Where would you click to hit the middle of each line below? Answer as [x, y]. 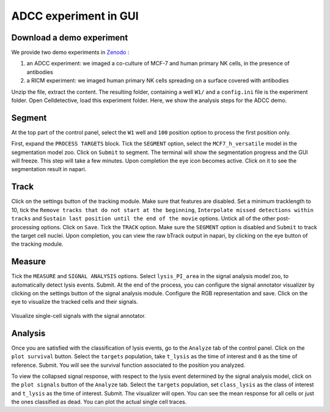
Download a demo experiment [70, 38]
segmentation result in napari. [49, 169]
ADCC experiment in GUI [75, 16]
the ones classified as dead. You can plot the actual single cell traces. [99, 402]
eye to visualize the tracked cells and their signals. [75, 302]
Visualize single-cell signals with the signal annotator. [79, 315]
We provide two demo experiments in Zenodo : [70, 53]
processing [25, 227]
